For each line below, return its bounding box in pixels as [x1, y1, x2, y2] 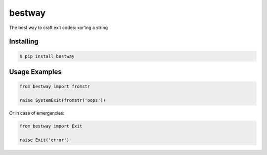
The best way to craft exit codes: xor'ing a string [9, 25, 108, 31]
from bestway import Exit [19, 123, 83, 129]
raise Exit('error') [19, 137, 69, 143]
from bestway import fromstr [19, 84, 90, 90]
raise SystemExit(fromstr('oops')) [19, 97, 106, 103]
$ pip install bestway [19, 53, 75, 59]
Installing [9, 37, 39, 46]
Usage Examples [9, 67, 62, 76]
